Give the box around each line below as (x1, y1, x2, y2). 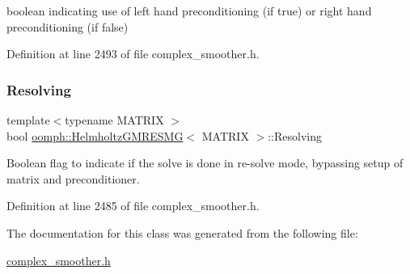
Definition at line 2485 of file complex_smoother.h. (6, 197, 260, 214)
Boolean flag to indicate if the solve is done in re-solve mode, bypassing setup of (6, 154, 404, 171)
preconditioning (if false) (6, 18, 129, 35)
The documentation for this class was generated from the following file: (6, 224, 358, 241)
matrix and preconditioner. (6, 170, 140, 187)
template (6, 112, 50, 128)
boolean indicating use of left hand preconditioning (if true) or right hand (6, 2, 372, 19)
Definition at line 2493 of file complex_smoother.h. (6, 45, 260, 62)
